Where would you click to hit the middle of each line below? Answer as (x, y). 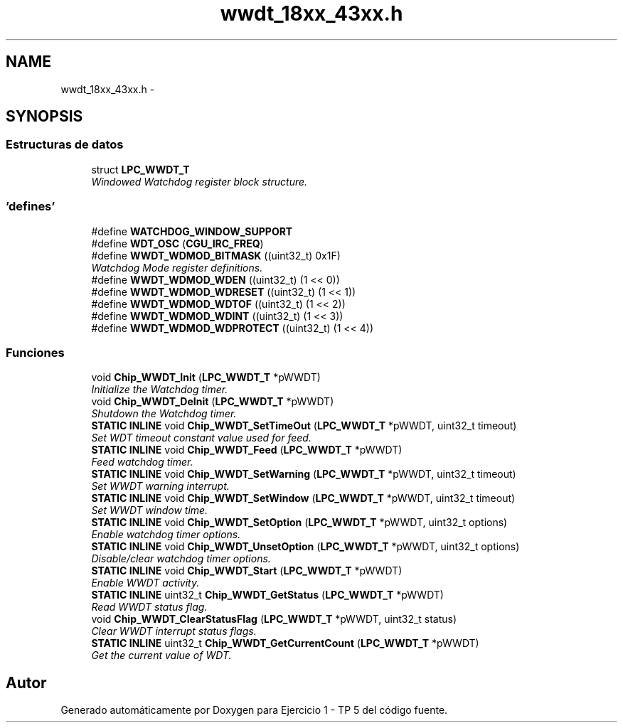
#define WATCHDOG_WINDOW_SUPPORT (192, 231)
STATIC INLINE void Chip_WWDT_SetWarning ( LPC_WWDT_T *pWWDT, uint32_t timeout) (304, 474)
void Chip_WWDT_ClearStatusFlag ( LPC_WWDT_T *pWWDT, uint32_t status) (274, 619)
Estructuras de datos (65, 145)
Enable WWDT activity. (145, 583)
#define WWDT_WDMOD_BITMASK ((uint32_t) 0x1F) (216, 255)
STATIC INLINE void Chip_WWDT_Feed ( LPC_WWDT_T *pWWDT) (247, 450)
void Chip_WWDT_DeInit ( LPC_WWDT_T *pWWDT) (213, 402)
